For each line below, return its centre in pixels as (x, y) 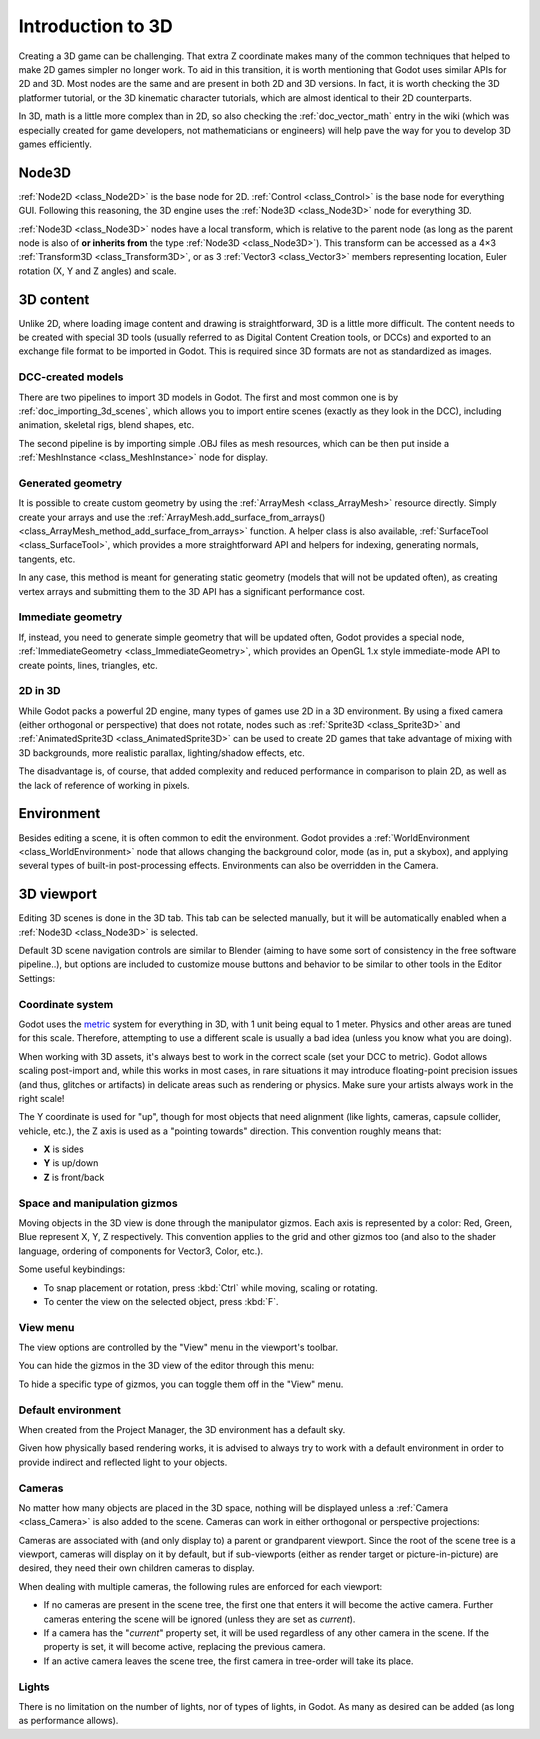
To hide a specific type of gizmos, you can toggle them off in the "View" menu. (181, 1384)
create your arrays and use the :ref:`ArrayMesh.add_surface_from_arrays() (172, 517)
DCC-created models (71, 377)
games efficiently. (55, 144)
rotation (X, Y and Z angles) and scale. (97, 271)
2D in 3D (39, 691)
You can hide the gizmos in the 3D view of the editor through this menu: (166, 1366)
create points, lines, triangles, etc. (88, 665)
